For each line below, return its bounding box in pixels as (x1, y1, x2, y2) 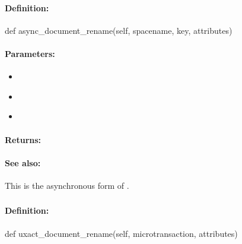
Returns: (5, 133, 42, 145)
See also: (5, 156, 41, 169)
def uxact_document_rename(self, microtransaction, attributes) (5, 227, 238, 239)
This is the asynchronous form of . (5, 179, 129, 191)
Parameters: (5, 47, 55, 59)
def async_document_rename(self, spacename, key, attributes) (5, 24, 233, 36)
